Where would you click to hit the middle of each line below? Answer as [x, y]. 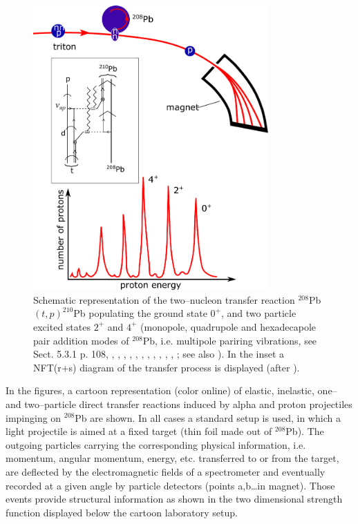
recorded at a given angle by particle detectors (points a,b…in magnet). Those [170, 485]
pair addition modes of [81, 340]
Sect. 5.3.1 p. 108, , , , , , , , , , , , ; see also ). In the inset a [159, 354]
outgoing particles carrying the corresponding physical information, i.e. [156, 444]
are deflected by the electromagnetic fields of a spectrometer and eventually [166, 471]
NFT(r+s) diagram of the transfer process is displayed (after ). [167, 367]
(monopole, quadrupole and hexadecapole [228, 326]
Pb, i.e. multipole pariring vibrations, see [230, 340]
